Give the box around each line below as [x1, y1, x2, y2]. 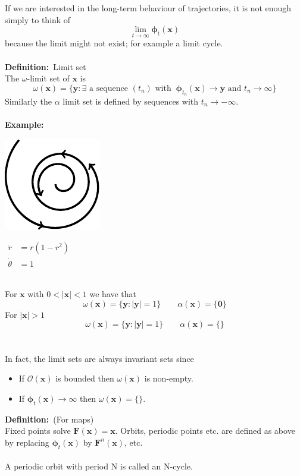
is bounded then [55, 372, 114, 384]
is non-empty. [144, 372, 193, 384]
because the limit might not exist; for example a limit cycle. [5, 37, 223, 49]
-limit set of [27, 72, 70, 84]
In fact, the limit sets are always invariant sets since [5, 352, 194, 364]
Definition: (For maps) [5, 412, 94, 425]
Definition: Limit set [5, 60, 86, 72]
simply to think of [5, 13, 71, 26]
